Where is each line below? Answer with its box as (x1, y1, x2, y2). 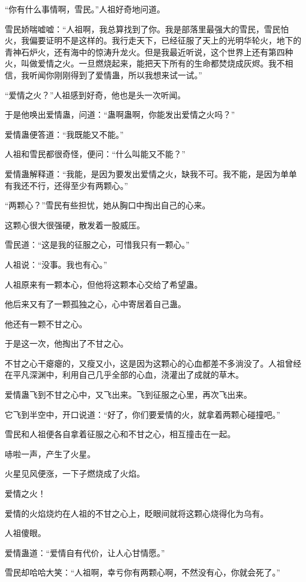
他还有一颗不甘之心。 (5, 317, 87, 330)
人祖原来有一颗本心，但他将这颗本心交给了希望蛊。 (5, 278, 202, 290)
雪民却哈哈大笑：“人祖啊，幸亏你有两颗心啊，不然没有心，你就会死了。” (5, 566, 281, 578)
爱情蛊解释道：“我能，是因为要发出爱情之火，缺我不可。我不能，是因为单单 (5, 167, 297, 179)
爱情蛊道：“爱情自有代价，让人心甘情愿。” (5, 546, 165, 558)
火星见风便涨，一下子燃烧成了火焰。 (5, 467, 145, 480)
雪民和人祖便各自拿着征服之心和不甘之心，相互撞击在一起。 (5, 428, 235, 440)
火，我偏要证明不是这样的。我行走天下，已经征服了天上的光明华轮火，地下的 (5, 34, 301, 46)
